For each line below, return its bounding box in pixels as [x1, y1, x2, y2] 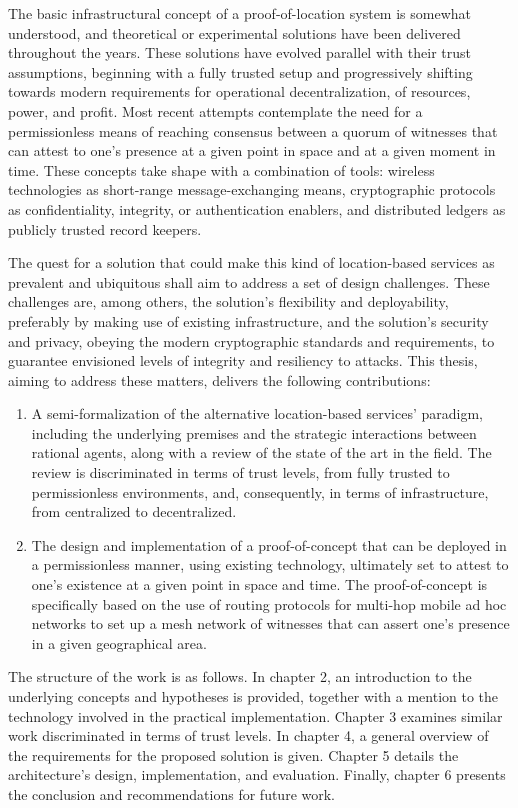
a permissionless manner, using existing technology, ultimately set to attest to [31, 554, 509, 575]
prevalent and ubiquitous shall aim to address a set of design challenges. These [8, 271, 490, 292]
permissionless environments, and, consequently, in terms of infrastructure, [31, 481, 489, 502]
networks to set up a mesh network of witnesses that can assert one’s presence [31, 613, 510, 634]
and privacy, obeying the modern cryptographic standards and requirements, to [8, 330, 495, 351]
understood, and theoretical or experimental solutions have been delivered [8, 22, 461, 43]
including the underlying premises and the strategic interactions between [31, 422, 477, 443]
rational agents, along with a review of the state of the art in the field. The [31, 442, 492, 463]
